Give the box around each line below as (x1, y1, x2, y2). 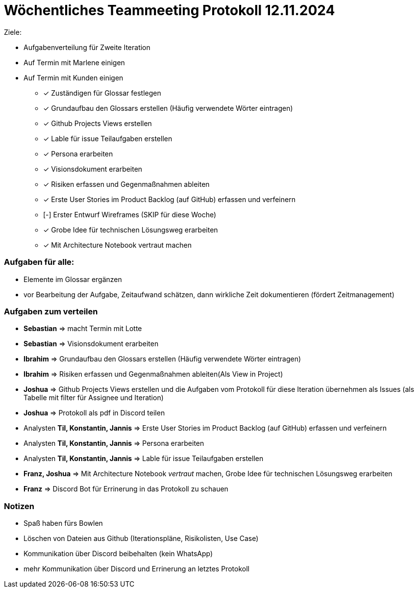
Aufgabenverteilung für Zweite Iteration (24, 43, 150, 51)
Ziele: (4, 27, 22, 36)
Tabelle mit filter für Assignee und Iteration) (24, 393, 164, 402)
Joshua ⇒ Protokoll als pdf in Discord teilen (24, 409, 165, 417)
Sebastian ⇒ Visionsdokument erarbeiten (24, 339, 159, 348)
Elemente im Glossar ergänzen (24, 275, 122, 283)
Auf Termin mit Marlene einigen (24, 58, 125, 67)
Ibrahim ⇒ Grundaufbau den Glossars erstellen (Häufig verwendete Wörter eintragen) (24, 355, 301, 363)
